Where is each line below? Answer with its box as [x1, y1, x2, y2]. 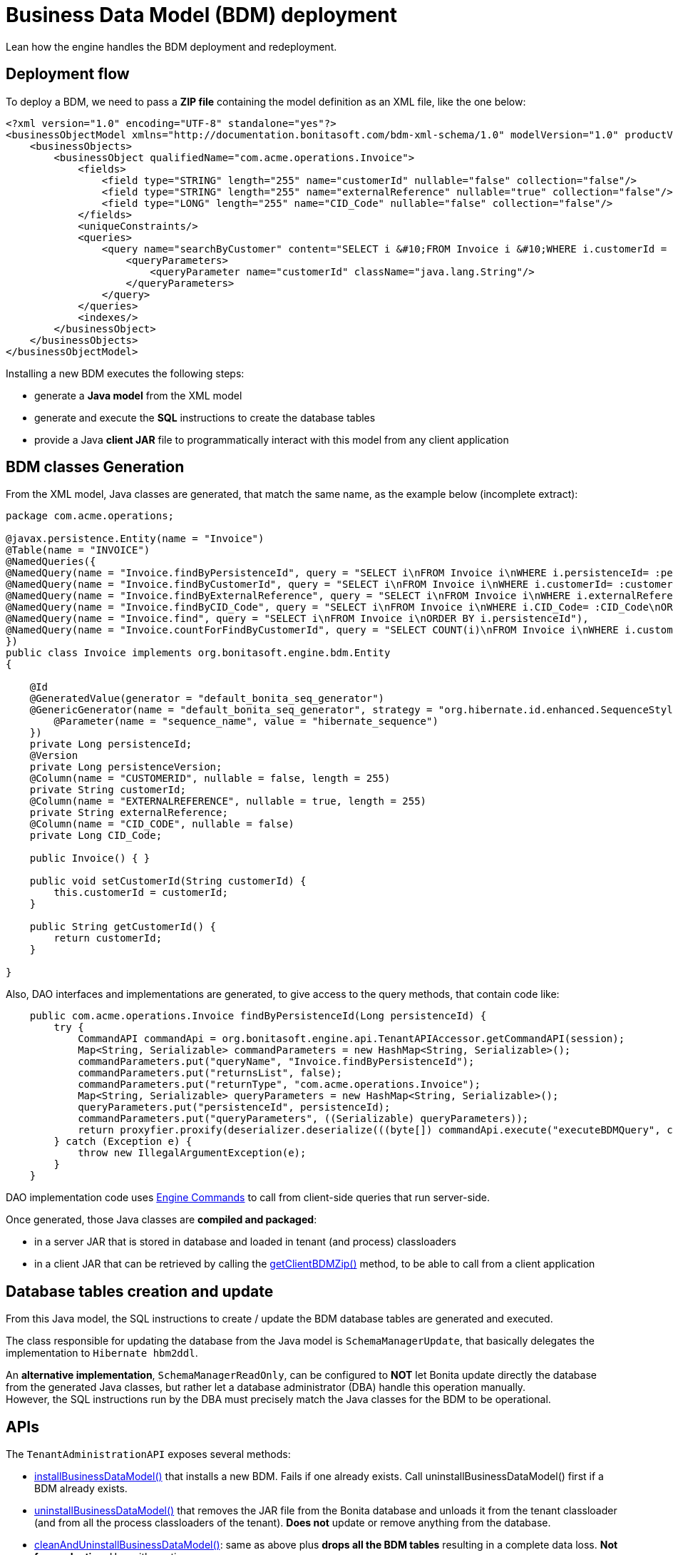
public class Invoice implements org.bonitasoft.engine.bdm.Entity [6, 647, 391, 659]
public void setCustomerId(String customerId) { [29, 875, 307, 887]
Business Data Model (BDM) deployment [6, 3, 397, 27]
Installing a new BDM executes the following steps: [6, 367, 245, 379]
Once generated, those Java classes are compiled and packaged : [6, 1213, 317, 1226]
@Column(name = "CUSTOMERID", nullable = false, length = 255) [29, 773, 391, 785]
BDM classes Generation [6, 458, 185, 476]
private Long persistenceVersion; [29, 761, 222, 773]
